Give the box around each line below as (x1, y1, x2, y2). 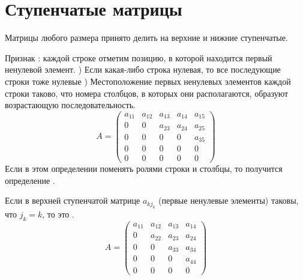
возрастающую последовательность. (5, 99, 136, 111)
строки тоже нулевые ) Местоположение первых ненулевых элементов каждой (5, 75, 291, 87)
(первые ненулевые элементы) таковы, (158, 194, 299, 207)
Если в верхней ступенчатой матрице (5, 194, 140, 207)
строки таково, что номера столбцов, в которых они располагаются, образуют (5, 87, 289, 99)
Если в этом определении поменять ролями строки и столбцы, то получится (5, 162, 283, 175)
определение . (5, 174, 55, 186)
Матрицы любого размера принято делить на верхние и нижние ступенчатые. (5, 31, 288, 44)
